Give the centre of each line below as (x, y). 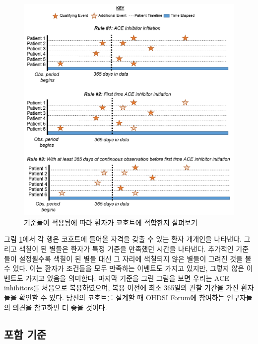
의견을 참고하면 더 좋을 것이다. (60, 307)
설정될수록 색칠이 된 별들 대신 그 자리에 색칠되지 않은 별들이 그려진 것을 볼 (135, 258)
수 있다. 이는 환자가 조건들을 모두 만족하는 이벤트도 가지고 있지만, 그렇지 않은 (124, 268)
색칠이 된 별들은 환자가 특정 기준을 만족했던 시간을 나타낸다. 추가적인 (126, 249)
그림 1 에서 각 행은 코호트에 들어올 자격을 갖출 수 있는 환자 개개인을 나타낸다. (123, 239)
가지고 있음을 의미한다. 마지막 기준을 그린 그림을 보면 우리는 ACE (127, 278)
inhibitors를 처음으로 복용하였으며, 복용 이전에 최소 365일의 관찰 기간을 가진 (122, 288)
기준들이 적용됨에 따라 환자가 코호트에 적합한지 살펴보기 (111, 222)
